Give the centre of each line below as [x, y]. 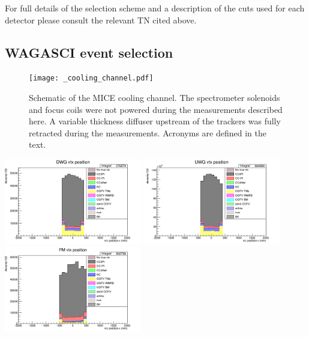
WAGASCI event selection [89, 52]
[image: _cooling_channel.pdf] [91, 78]
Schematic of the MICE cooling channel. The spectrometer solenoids [154, 98]
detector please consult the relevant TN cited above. [101, 20]
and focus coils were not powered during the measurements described [156, 109]
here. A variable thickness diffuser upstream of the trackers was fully [155, 121]
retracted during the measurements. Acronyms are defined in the [148, 132]
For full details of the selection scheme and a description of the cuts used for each [155, 8]
